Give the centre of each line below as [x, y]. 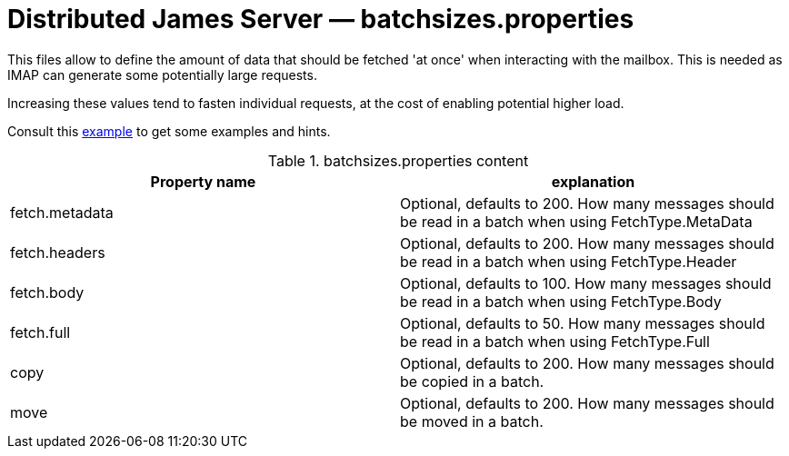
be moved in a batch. [472, 421]
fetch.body [47, 292]
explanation [593, 181]
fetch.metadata [62, 212]
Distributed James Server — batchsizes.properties [321, 19]
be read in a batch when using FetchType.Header [569, 261]
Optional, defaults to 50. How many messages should [583, 323]
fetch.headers [58, 252]
